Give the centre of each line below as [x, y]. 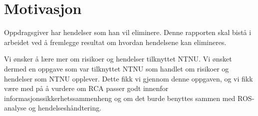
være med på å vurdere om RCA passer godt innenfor [86, 88]
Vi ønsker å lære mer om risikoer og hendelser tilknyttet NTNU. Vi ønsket [118, 59]
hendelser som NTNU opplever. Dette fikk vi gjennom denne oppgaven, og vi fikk [129, 78]
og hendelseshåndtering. [65, 108]
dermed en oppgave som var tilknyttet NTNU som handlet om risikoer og [117, 68]
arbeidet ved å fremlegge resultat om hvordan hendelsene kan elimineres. [115, 42]
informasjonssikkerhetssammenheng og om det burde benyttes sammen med [120, 98]
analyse [15, 108]
